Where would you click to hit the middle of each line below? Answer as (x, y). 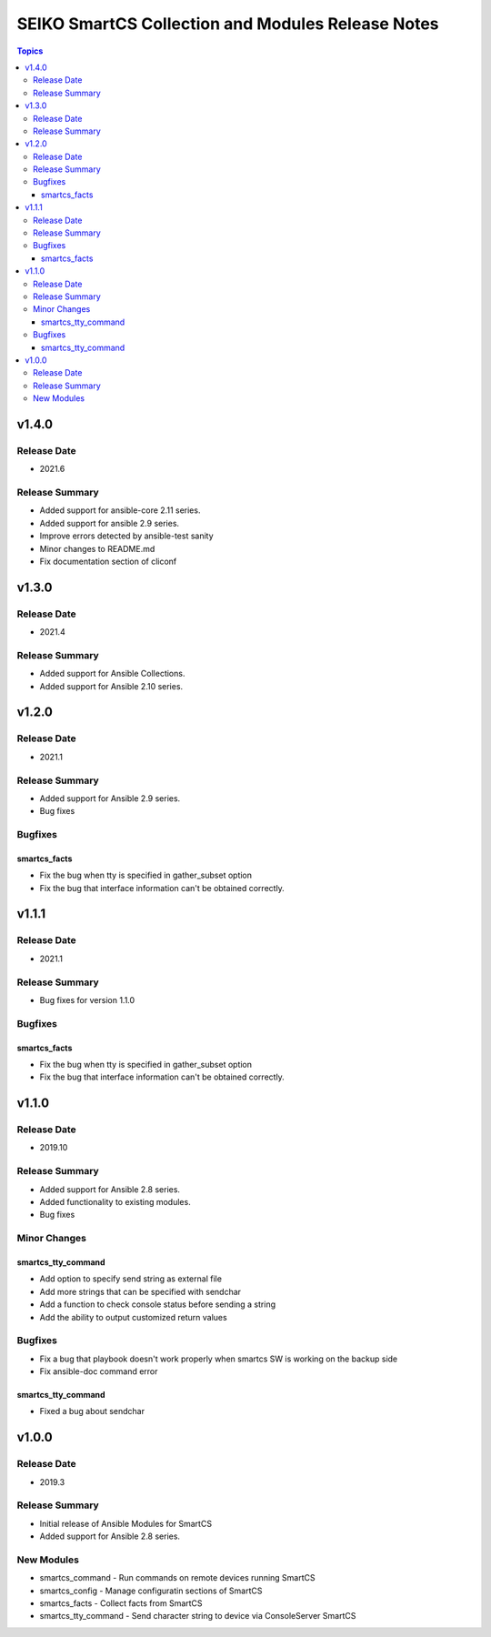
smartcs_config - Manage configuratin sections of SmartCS (151, 1591)
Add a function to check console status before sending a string (158, 1304)
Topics (30, 51)
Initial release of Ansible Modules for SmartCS (126, 1523)
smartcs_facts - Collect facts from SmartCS (121, 1603)
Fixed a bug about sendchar (92, 1411)
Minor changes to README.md (97, 548)
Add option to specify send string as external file (131, 1279)
